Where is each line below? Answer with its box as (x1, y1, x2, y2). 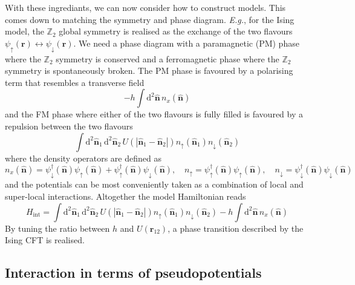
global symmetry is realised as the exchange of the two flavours (59, 25, 293, 38)
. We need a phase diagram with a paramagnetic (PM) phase (73, 36, 299, 49)
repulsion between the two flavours (5, 119, 133, 132)
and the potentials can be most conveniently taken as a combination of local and (5, 178, 304, 191)
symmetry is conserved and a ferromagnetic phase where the (56, 52, 279, 65)
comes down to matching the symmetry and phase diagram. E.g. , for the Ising (5, 13, 295, 25)
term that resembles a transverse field (5, 76, 145, 88)
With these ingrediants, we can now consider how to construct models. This (5, 1, 286, 13)
